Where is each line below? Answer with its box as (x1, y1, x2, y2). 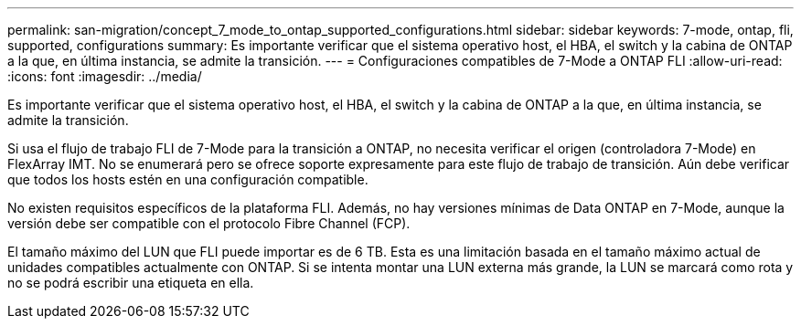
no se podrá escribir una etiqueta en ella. (7, 275, 254, 290)
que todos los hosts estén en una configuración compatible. (7, 172, 368, 187)
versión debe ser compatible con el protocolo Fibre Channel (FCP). (7, 216, 411, 231)
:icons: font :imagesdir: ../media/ (7, 68, 202, 84)
